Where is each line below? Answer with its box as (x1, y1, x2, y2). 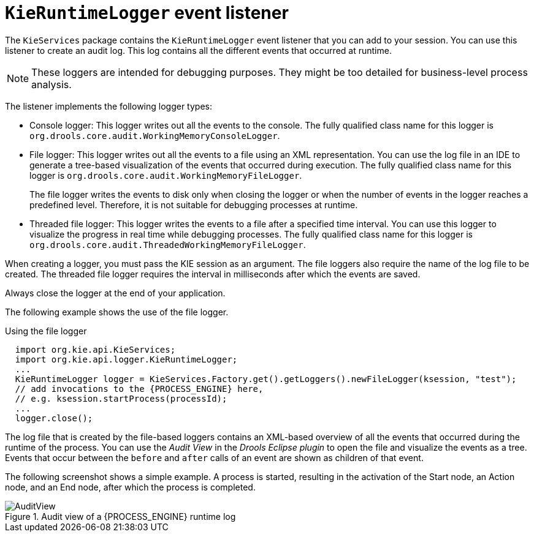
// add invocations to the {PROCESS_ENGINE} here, (15, 383, 264, 394)
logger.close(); (15, 413, 93, 423)
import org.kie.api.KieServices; (15, 344, 176, 355)
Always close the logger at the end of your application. (5, 287, 226, 298)
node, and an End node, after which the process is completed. (5, 481, 256, 492)
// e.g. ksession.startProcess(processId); (15, 393, 227, 404)
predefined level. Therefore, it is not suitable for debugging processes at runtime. (29, 199, 358, 210)
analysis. (31, 78, 72, 91)
